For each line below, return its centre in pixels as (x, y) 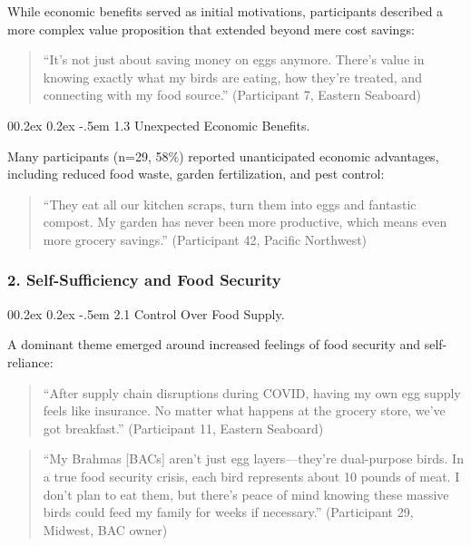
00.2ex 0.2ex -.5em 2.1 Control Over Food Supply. (146, 313)
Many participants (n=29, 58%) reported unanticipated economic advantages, (223, 156)
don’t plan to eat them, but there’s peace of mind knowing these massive (246, 494)
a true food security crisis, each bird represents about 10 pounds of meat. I (251, 476)
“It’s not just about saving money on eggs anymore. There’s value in (234, 59)
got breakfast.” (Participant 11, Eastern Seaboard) (183, 428)
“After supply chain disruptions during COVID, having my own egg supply (252, 392)
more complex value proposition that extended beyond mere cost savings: (211, 29)
